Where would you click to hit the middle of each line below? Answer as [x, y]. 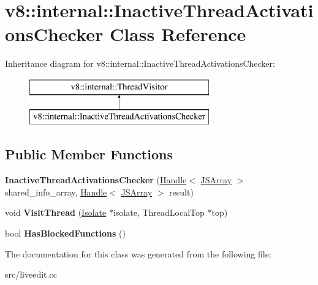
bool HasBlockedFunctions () [65, 233]
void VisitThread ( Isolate [56, 212]
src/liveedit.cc [31, 274]
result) [181, 192]
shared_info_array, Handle [56, 192]
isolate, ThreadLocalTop [159, 212]
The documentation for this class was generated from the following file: [138, 253]
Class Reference [178, 34]
